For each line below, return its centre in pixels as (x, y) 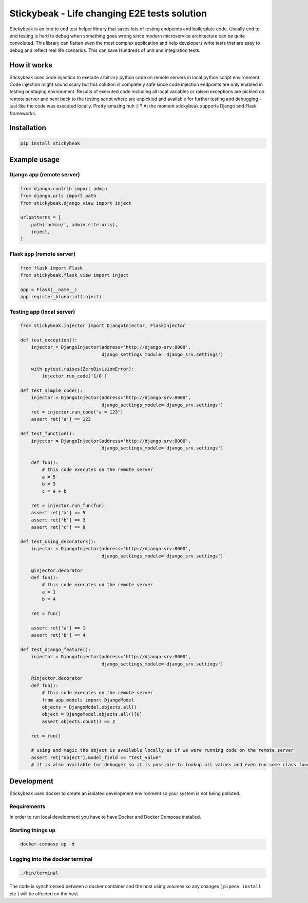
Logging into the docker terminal (51, 859)
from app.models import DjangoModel (88, 700)
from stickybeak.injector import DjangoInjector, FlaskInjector (103, 326)
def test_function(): (47, 434)
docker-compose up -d (47, 844)
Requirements (27, 806)
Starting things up (33, 830)
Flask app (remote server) (42, 254)
